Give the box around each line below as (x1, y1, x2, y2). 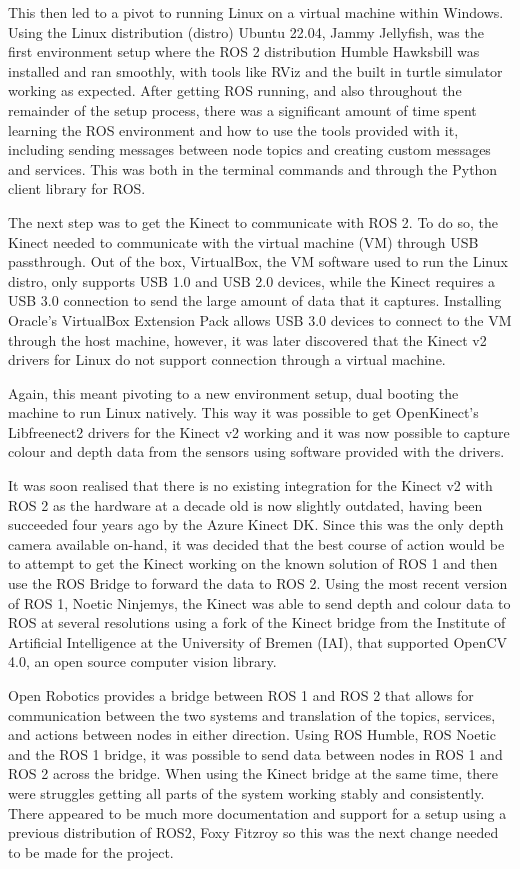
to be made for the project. (8, 841, 174, 862)
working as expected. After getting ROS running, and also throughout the (8, 80, 462, 101)
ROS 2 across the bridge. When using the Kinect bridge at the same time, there (8, 763, 498, 784)
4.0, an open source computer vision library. (8, 651, 277, 672)
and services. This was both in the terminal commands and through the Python (8, 158, 498, 179)
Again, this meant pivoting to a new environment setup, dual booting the (8, 382, 459, 403)
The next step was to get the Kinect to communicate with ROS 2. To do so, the (8, 211, 498, 232)
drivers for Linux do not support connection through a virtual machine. (8, 349, 446, 370)
